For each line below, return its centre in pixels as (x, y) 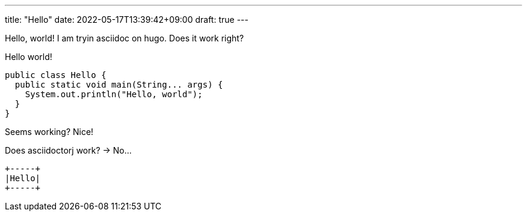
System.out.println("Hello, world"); (114, 94)
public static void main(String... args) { (119, 85)
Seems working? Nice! (49, 132)
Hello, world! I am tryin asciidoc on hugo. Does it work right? (125, 38)
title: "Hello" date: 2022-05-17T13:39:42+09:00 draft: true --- (127, 19)
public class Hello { (56, 75)
